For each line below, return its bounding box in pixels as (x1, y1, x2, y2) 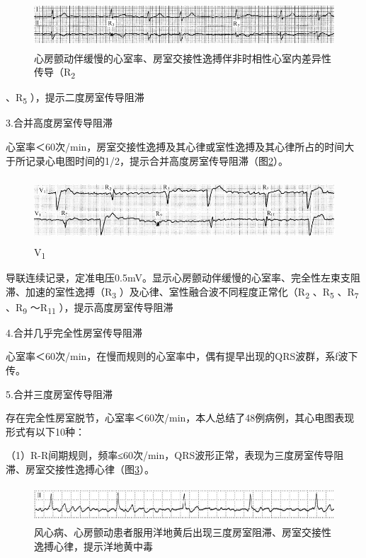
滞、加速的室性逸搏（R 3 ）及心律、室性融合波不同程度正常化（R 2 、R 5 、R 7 (6, 284, 359, 301)
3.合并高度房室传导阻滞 (6, 115, 113, 130)
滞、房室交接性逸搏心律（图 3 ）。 (6, 461, 154, 476)
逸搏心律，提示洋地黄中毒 (34, 538, 153, 553)
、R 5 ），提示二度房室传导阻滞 (6, 90, 144, 107)
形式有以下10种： (6, 424, 85, 438)
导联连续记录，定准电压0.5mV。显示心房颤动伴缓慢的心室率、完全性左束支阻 (6, 269, 360, 284)
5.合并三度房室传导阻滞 (6, 386, 113, 401)
